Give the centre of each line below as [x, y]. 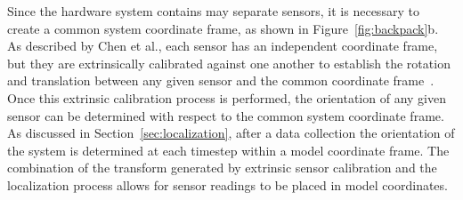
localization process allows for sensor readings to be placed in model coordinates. [227, 184]
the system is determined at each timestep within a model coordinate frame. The [228, 150]
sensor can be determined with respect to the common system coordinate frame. [226, 115]
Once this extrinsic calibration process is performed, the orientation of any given [227, 97]
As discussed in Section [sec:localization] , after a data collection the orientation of [231, 133]
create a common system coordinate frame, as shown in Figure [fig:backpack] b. [223, 28]
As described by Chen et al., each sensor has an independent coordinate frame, [223, 46]
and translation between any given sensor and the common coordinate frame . [221, 80]
